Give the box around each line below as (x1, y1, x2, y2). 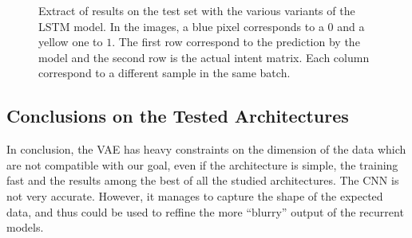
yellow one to (38, 33, 103, 50)
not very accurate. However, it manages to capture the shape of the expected (6, 187, 383, 204)
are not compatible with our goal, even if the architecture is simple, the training (6, 156, 398, 173)
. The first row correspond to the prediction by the (112, 33, 360, 50)
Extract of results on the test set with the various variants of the (38, 2, 355, 18)
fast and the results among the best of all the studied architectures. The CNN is (6, 172, 399, 189)
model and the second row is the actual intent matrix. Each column (38, 49, 370, 65)
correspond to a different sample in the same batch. (38, 64, 291, 81)
